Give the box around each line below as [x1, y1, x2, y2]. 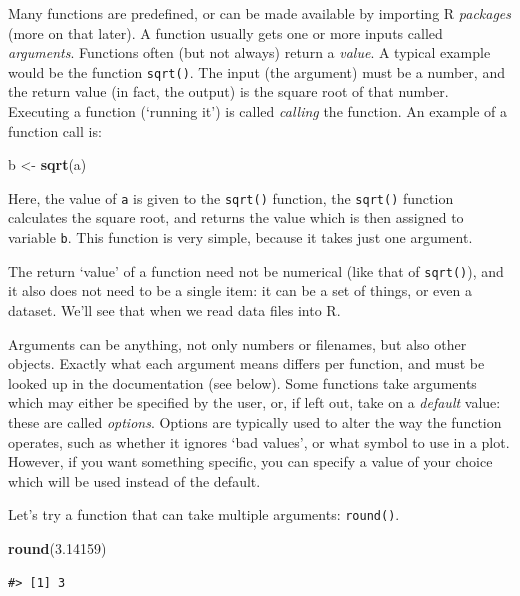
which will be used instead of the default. [8, 470, 261, 491]
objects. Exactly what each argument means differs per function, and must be [8, 353, 485, 374]
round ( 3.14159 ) [8, 537, 107, 558]
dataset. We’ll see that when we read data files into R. [8, 299, 341, 320]
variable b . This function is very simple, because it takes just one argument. [8, 227, 473, 248]
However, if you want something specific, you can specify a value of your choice [8, 451, 493, 472]
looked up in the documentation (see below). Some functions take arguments [8, 372, 477, 393]
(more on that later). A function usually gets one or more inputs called [8, 22, 443, 43]
